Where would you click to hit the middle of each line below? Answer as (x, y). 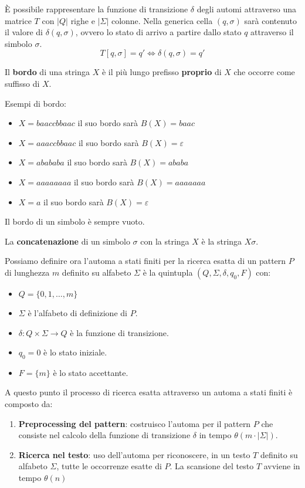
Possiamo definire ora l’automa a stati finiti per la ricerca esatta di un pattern (145, 261)
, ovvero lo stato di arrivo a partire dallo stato (158, 32)
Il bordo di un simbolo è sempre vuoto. (75, 221)
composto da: (29, 404)
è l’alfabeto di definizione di (77, 312)
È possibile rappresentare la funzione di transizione (96, 9)
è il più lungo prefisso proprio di (162, 72)
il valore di (24, 32)
